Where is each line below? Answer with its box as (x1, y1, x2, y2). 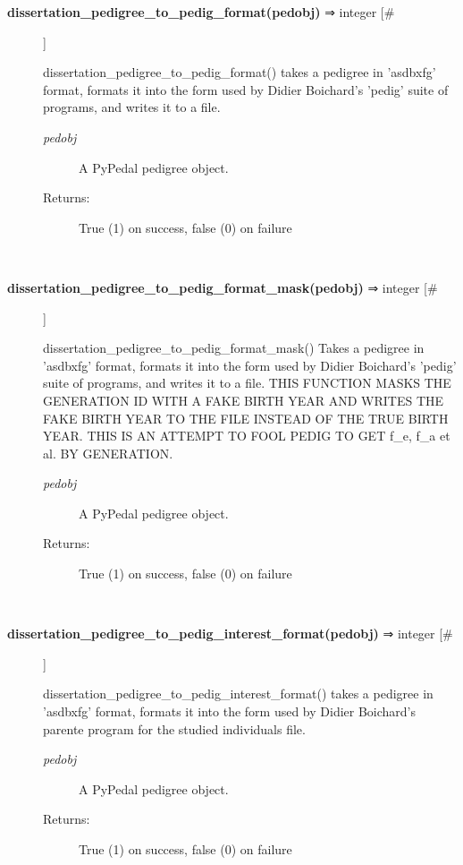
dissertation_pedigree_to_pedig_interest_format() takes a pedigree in (43, 684, 434, 703)
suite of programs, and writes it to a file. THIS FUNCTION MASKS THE (43, 373, 451, 392)
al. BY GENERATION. (43, 443, 173, 462)
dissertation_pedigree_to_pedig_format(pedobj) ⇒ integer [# (7, 3, 395, 21)
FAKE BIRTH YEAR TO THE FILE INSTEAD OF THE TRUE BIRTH (43, 408, 449, 427)
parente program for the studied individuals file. (43, 719, 306, 738)
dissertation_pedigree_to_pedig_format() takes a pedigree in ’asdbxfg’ (43, 63, 436, 81)
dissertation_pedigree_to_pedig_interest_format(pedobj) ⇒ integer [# (7, 624, 453, 643)
